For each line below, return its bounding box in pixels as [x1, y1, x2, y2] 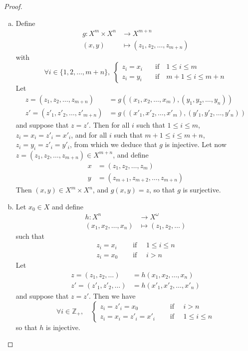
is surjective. [183, 184, 221, 195]
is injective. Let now [165, 139, 227, 150]
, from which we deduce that [69, 139, 157, 150]
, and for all [71, 129, 107, 140]
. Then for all [89, 120, 130, 130]
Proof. [4, 1, 22, 11]
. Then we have [89, 291, 136, 301]
